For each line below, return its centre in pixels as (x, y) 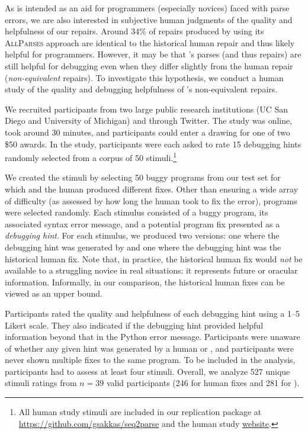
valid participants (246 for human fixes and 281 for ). (203, 383)
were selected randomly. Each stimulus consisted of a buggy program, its (137, 212)
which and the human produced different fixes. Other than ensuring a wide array (152, 189)
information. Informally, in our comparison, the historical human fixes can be (145, 282)
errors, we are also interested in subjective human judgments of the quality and (149, 19)
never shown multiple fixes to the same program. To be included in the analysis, (150, 360)
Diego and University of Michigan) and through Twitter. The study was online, (149, 120)
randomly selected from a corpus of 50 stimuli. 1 (91, 157)
